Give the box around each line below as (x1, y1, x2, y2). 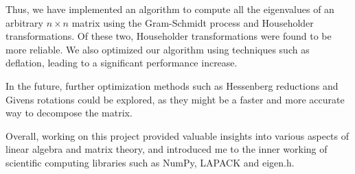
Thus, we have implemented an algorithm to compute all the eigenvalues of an (5, 2, 334, 16)
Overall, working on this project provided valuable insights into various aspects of (5, 128, 350, 142)
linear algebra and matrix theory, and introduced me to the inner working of (5, 142, 328, 156)
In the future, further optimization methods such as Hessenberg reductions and (5, 78, 339, 92)
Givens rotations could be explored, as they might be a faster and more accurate (5, 92, 345, 106)
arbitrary (5, 15, 43, 29)
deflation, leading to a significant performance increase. (5, 55, 238, 70)
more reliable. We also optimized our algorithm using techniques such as (5, 42, 310, 56)
